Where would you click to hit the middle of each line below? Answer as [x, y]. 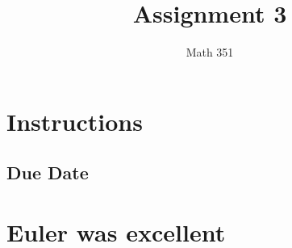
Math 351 [210, 52]
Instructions [75, 121]
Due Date [48, 172]
